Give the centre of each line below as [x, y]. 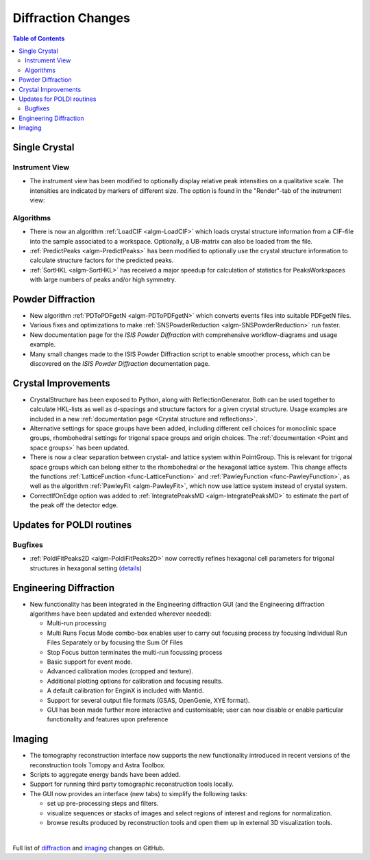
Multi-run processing [76, 623]
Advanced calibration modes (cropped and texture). [120, 671]
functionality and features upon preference [108, 719]
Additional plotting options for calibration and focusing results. [135, 681]
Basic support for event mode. [90, 662]
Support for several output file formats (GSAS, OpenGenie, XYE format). [148, 700]
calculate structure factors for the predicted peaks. [102, 260]
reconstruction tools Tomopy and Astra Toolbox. [98, 765]
